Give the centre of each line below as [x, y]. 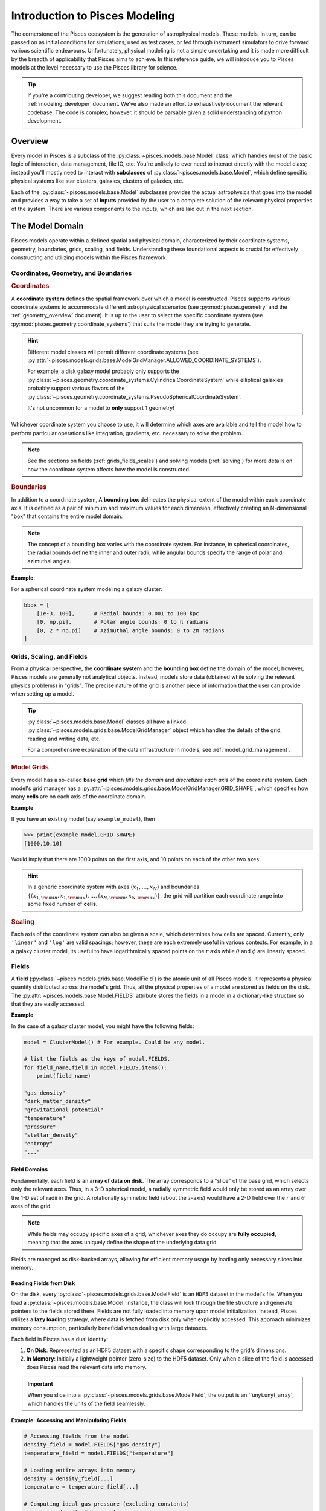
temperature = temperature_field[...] [81, 1487]
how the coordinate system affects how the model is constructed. [109, 469]
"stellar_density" [51, 1135]
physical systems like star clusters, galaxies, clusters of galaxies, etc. [97, 181]
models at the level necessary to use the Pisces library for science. [94, 68]
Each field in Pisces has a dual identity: [60, 1339]
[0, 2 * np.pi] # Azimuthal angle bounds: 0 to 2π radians [130, 630]
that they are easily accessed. [48, 1004]
